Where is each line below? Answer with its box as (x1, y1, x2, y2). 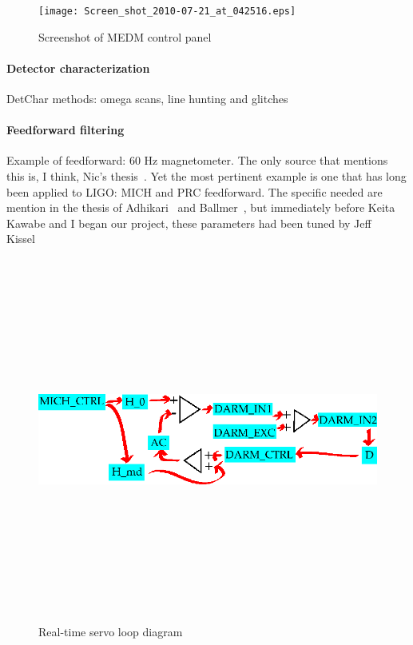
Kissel (6, 230, 35, 247)
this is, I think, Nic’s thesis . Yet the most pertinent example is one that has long (6, 168, 407, 185)
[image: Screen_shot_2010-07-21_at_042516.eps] (38, 6, 296, 17)
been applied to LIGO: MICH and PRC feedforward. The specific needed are (6, 183, 383, 200)
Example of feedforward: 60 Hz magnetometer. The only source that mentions (6, 152, 388, 169)
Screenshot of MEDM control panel (38, 28, 212, 45)
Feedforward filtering (6, 121, 125, 138)
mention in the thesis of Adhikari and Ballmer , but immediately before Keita (6, 199, 395, 216)
